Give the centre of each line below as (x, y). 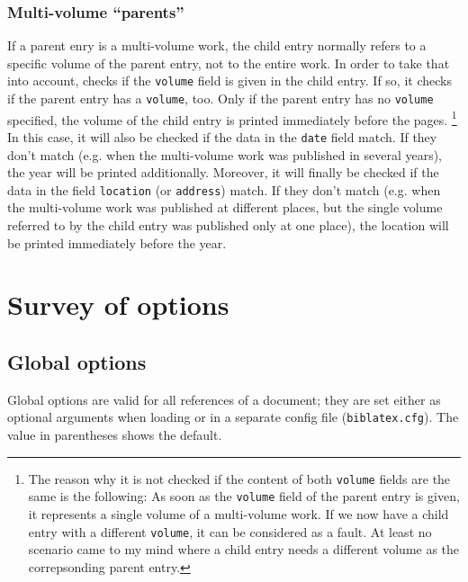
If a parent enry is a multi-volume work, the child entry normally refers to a (217, 45)
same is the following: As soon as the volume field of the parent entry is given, (244, 496)
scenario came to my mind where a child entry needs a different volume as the (244, 549)
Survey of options (118, 304)
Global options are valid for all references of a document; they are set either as (224, 399)
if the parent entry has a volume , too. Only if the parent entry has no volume (220, 98)
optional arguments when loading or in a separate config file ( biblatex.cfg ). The (233, 417)
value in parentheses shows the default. (115, 435)
